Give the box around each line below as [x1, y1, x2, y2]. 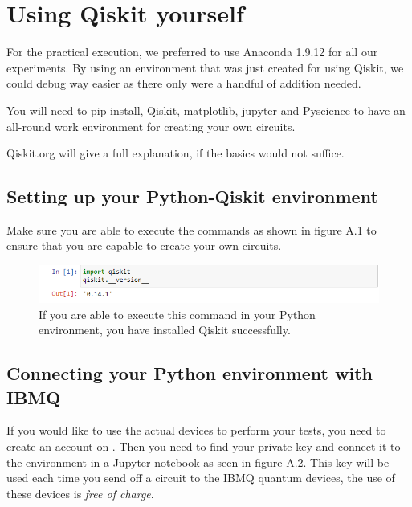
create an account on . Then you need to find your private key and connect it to [6, 438, 401, 455]
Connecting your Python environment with [6, 361, 373, 386]
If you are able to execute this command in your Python [39, 305, 316, 322]
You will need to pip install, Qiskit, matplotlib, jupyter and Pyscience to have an [6, 101, 406, 118]
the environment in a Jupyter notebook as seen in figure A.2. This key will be [6, 453, 390, 470]
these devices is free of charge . [6, 485, 154, 501]
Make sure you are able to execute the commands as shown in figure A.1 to [6, 221, 377, 238]
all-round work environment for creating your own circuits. [6, 117, 296, 134]
